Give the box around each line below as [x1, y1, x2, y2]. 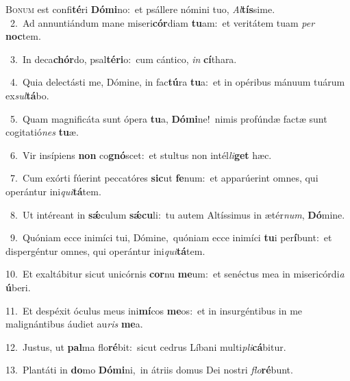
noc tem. [5, 29, 41, 43]
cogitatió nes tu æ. [5, 125, 79, 139]
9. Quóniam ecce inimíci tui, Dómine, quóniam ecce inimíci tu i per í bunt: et [10, 230, 332, 245]
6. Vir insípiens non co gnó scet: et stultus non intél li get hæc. [10, 147, 272, 162]
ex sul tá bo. [5, 88, 49, 102]
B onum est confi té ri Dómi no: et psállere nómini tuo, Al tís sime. [5, 2, 275, 16]
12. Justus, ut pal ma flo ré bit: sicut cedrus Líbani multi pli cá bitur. [5, 339, 286, 354]
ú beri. [5, 280, 31, 294]
